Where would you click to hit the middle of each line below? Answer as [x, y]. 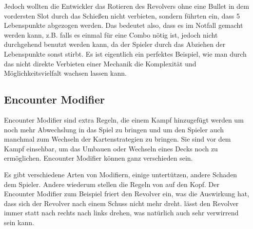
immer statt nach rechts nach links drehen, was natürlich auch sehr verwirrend [121, 213]
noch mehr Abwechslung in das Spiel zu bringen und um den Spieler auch [114, 129]
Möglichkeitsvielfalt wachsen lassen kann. [65, 73]
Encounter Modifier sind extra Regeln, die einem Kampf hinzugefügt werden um [124, 119]
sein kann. [19, 222]
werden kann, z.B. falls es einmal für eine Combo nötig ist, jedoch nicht [111, 34]
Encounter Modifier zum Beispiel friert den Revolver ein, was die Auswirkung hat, [127, 194]
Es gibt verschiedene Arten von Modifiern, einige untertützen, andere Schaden [121, 174]
